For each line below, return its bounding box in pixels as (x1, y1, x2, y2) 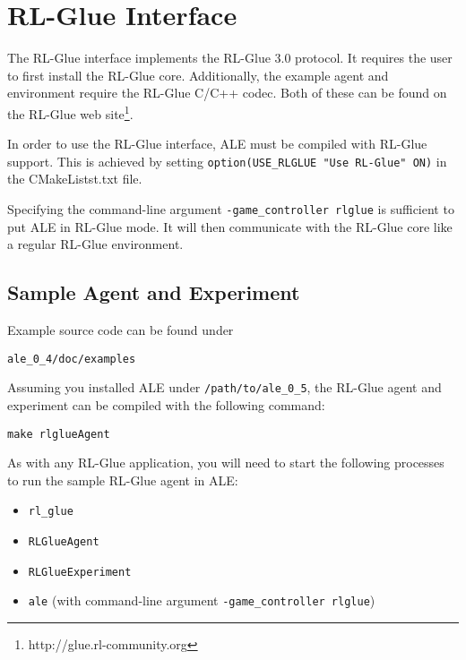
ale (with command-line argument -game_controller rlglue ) (28, 591, 375, 610)
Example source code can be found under (7, 321, 234, 339)
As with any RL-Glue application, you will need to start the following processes (7, 453, 444, 472)
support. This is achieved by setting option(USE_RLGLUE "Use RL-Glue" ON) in (7, 151, 447, 170)
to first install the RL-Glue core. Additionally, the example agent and (7, 65, 389, 84)
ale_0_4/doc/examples (7, 352, 136, 365)
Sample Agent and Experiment (7, 279, 300, 306)
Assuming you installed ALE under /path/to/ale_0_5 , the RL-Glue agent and (7, 378, 442, 397)
